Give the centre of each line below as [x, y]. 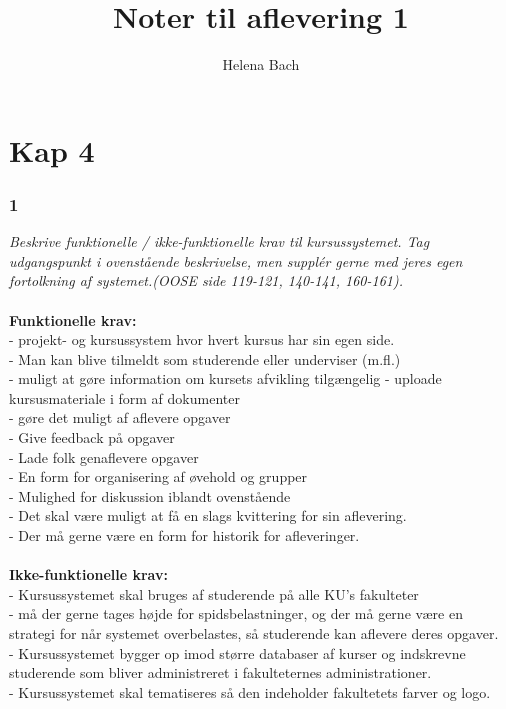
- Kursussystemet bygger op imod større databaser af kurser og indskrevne [237, 652]
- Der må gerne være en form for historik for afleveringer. [184, 535]
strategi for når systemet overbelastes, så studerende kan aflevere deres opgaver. [254, 633]
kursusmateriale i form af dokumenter [124, 397]
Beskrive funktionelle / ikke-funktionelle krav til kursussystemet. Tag [219, 241]
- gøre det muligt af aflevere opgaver [120, 417]
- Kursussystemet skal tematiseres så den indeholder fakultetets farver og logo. [250, 691]
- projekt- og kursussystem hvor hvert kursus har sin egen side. [202, 339]
